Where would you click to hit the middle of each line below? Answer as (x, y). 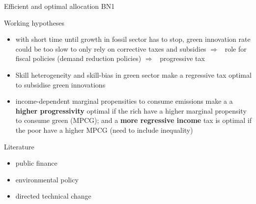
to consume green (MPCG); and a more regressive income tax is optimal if (133, 120)
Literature (19, 146)
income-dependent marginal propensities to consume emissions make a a (124, 101)
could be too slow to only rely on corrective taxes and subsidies (111, 48)
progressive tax (182, 58)
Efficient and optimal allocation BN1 (59, 6)
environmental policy (47, 179)
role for (236, 48)
